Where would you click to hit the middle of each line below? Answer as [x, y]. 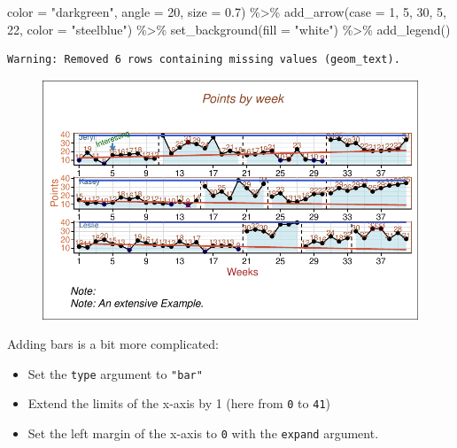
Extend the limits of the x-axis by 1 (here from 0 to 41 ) [179, 403]
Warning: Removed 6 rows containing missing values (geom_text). [204, 60]
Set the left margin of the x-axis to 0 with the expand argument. [203, 433]
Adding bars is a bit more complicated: [113, 344]
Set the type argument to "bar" [115, 373]
